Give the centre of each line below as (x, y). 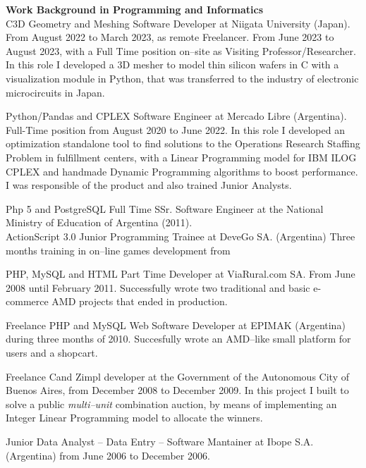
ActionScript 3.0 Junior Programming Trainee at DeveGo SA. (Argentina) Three (181, 236)
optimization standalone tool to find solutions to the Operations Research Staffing (183, 143)
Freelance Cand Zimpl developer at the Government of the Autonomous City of (177, 376)
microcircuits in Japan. (55, 92)
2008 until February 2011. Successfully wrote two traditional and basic (158, 287)
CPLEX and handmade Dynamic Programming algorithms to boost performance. (182, 171)
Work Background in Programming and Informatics (135, 9)
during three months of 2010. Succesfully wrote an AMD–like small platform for (178, 339)
